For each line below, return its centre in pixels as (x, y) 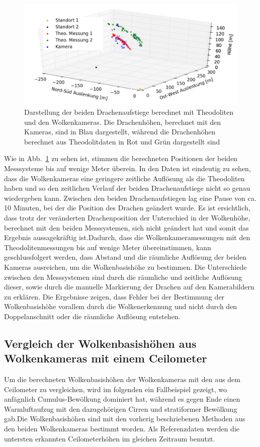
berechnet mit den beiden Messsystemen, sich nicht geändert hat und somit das (126, 227)
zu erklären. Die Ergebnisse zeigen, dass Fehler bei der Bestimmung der (114, 296)
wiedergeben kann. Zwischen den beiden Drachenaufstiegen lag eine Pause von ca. (130, 198)
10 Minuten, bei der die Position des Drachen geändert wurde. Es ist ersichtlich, (127, 208)
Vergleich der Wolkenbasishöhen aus (100, 343)
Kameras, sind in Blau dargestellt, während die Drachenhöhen (120, 132)
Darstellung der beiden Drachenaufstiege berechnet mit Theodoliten (129, 112)
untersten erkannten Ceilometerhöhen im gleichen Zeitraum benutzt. (110, 438)
